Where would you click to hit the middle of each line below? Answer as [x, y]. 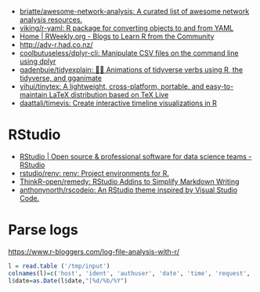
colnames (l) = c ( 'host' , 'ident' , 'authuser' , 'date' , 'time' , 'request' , [129, 273]
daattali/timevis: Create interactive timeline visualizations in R [118, 103]
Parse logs [43, 230]
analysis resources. [51, 20]
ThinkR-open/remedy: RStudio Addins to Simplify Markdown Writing [129, 181]
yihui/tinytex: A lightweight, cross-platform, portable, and [112, 86]
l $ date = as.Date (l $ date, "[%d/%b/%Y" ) [68, 281]
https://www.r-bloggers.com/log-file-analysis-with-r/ [94, 251]
